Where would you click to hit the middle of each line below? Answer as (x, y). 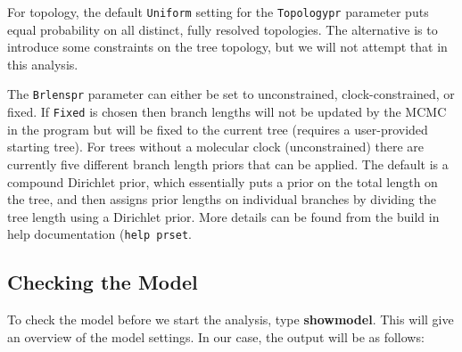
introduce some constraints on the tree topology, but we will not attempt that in (227, 47)
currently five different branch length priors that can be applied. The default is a (228, 164)
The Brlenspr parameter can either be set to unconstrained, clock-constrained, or (231, 94)
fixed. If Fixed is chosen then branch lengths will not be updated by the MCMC (227, 112)
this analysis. (43, 64)
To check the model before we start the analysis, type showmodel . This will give (231, 319)
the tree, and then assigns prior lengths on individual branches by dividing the (222, 199)
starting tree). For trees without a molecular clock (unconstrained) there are (216, 147)
